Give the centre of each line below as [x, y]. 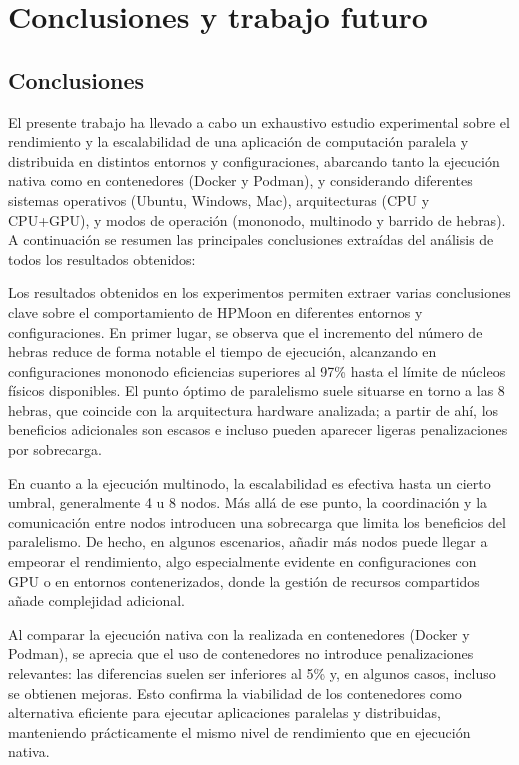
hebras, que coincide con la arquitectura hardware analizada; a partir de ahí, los [253, 409]
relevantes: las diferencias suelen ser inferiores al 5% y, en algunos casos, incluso [252, 673]
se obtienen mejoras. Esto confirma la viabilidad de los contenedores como [235, 692]
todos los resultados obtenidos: [102, 258]
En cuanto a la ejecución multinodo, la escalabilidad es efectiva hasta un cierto [249, 482]
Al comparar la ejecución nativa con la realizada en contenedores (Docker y [239, 633]
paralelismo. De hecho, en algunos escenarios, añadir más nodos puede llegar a [248, 541]
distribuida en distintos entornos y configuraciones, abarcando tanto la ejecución [254, 160]
